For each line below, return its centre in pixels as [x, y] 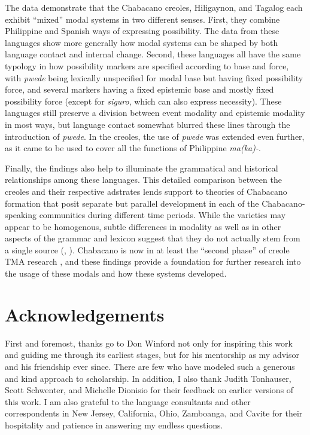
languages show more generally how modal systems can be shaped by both [142, 42]
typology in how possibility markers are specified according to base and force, [147, 65]
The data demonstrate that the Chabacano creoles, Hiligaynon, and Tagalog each [154, 7]
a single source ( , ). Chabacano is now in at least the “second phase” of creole [147, 249]
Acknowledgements [85, 314]
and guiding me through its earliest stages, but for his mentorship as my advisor [152, 355]
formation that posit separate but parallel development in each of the [132, 203]
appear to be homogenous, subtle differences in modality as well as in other [143, 226]
